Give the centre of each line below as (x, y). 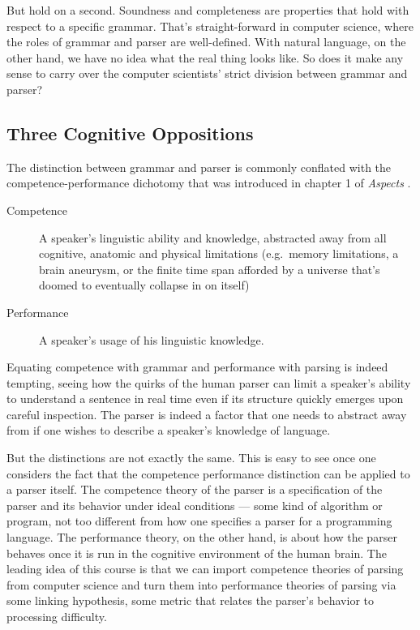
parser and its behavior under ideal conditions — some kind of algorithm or (195, 505)
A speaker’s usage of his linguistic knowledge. (152, 339)
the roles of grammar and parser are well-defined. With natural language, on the (206, 42)
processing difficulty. (57, 617)
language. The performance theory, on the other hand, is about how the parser (202, 537)
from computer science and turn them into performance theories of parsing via (201, 584)
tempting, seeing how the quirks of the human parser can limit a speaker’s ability (209, 382)
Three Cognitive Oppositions (130, 133)
